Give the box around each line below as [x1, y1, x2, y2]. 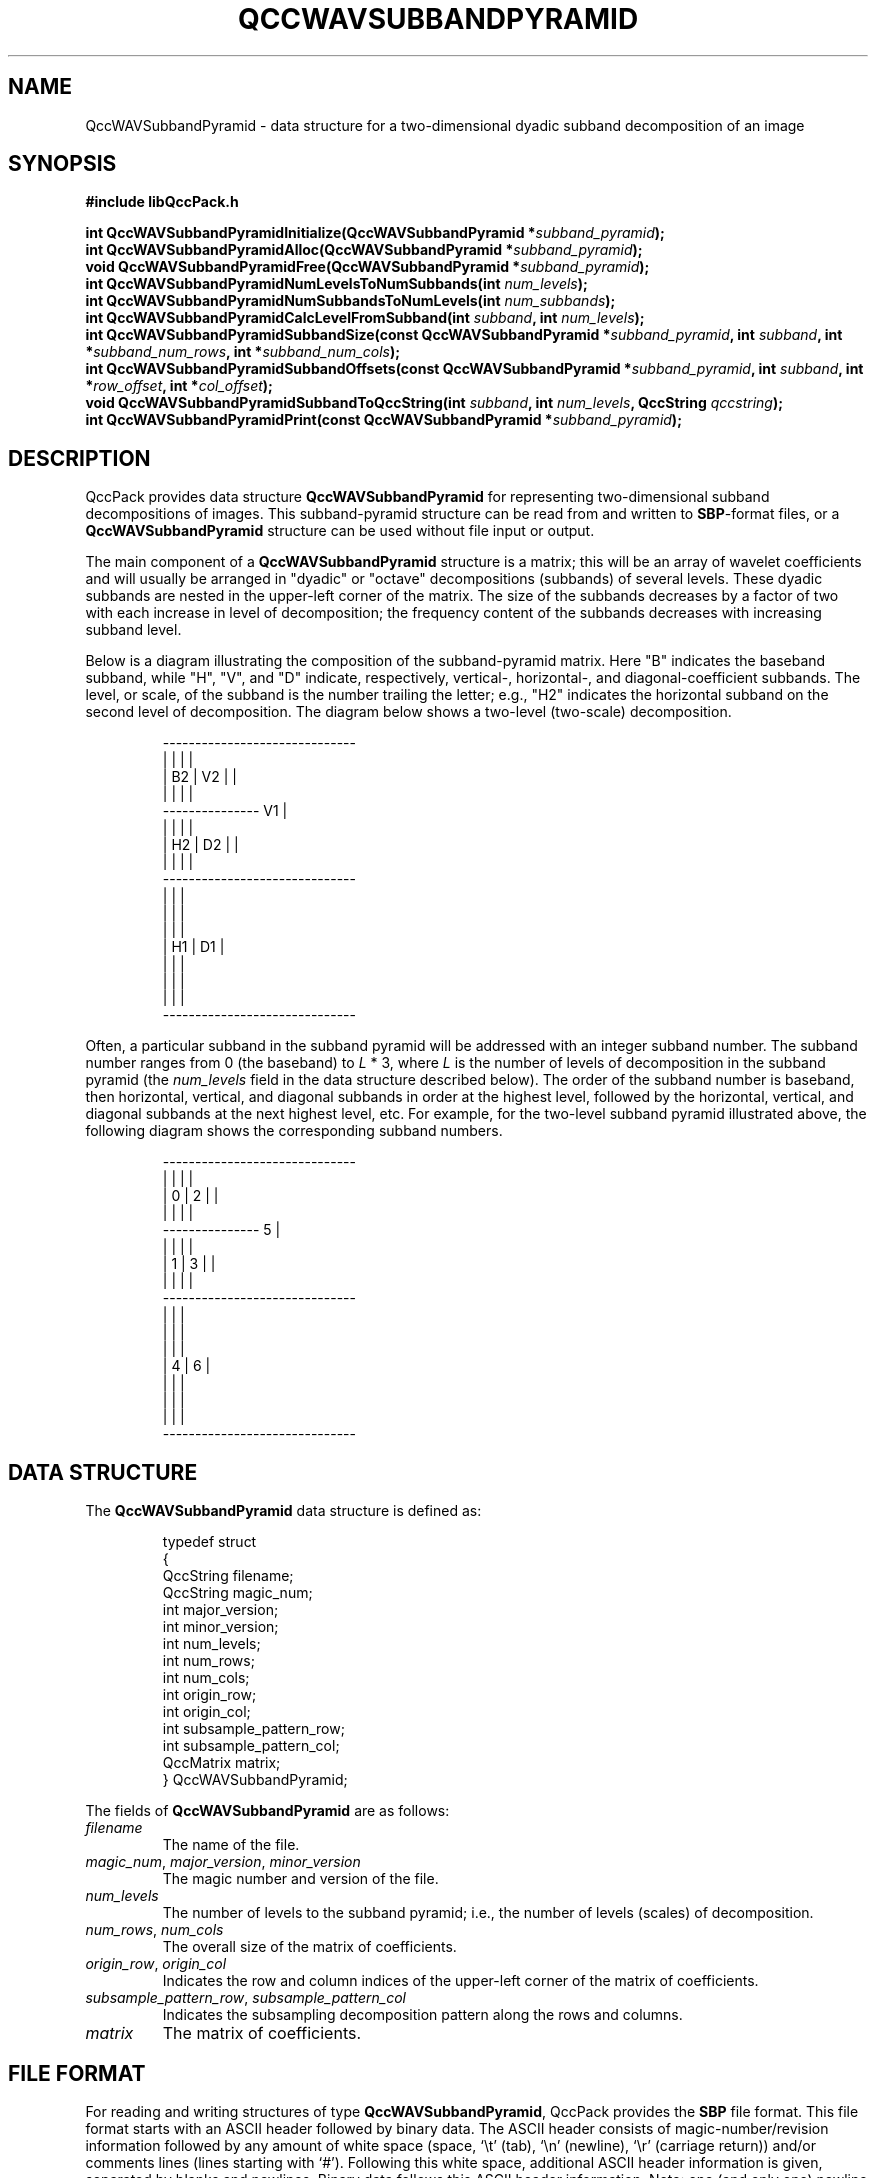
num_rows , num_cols [85, 1921, 224, 1939]
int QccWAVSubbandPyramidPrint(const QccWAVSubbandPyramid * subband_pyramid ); [85, 411, 682, 429]
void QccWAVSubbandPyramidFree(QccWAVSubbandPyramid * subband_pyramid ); [85, 258, 650, 276]
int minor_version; [162, 1618, 279, 1636]
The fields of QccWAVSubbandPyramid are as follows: [85, 1802, 450, 1820]
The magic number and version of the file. [162, 1870, 439, 1888]
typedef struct [162, 1533, 257, 1551]
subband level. [85, 621, 182, 639]
